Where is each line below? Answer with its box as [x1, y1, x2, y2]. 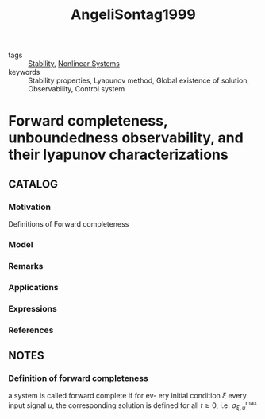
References [8, 324, 54, 336]
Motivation [8, 201, 52, 212]
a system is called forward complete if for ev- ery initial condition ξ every [8, 391, 248, 401]
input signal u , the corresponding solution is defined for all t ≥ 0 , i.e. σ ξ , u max [8, 399, 258, 412]
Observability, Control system [28, 84, 125, 94]
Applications [8, 281, 59, 293]
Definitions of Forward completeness [8, 219, 129, 229]
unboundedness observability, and [8, 129, 244, 147]
